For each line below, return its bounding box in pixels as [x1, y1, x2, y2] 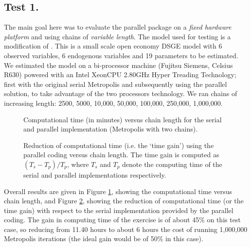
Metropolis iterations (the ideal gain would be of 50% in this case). [4, 233, 203, 244]
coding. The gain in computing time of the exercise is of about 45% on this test [4, 214, 241, 225]
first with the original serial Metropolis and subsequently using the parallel [4, 79, 227, 89]
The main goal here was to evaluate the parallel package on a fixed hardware [4, 22, 232, 32]
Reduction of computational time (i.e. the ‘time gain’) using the [23, 140, 214, 150]
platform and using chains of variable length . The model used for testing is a [4, 31, 231, 41]
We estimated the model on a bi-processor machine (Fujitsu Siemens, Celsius [4, 60, 233, 70]
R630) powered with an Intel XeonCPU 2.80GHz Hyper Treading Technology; [4, 69, 236, 80]
